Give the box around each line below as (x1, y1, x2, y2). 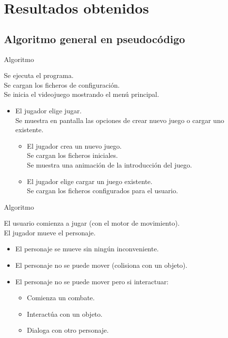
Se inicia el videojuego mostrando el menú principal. (4, 89, 159, 99)
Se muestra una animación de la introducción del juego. (27, 159, 192, 169)
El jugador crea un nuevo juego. (27, 140, 122, 151)
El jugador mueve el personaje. (4, 227, 96, 237)
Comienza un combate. (27, 292, 95, 303)
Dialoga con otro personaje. (27, 325, 109, 335)
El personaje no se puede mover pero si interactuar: (15, 276, 169, 286)
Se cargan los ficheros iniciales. (27, 150, 118, 160)
